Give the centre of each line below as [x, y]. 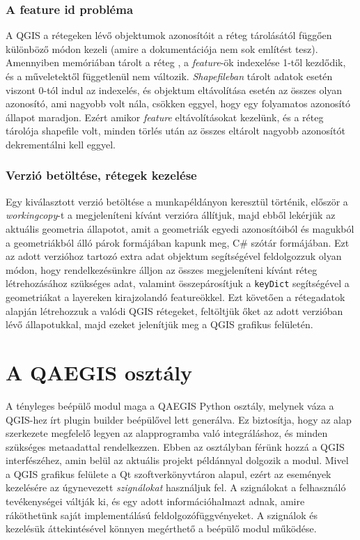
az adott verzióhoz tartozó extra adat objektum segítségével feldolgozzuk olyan [174, 256]
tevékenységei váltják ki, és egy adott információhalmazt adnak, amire [155, 501]
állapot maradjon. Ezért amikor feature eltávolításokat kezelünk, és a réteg [165, 117]
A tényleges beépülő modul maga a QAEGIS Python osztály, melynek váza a [170, 405]
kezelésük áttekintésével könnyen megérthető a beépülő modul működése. [161, 529]
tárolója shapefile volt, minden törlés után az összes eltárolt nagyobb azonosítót [175, 131]
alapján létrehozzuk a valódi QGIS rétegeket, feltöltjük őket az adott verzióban [174, 310]
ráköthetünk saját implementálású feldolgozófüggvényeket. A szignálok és [162, 515]
